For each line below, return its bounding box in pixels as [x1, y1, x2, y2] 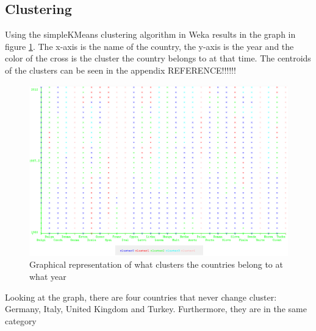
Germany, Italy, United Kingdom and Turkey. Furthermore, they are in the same [5, 302, 307, 315]
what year [29, 270, 66, 282]
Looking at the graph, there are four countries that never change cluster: [5, 290, 277, 303]
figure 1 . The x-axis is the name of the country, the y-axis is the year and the [5, 40, 294, 52]
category [5, 314, 37, 327]
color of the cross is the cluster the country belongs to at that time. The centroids [5, 52, 311, 64]
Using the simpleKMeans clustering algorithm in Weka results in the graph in [5, 28, 296, 41]
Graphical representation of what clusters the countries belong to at [29, 258, 283, 271]
